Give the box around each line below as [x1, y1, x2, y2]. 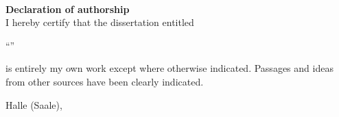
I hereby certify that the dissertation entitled [5, 15, 194, 29]
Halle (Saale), [5, 97, 62, 112]
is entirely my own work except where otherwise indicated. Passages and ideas [5, 61, 334, 75]
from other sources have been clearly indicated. [5, 74, 204, 88]
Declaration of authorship [5, 1, 130, 16]
